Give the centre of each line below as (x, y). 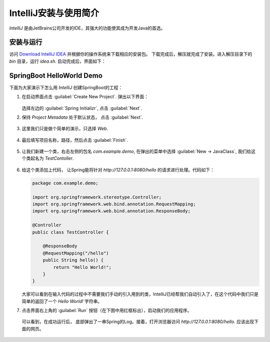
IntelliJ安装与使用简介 (54, 13)
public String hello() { (73, 260)
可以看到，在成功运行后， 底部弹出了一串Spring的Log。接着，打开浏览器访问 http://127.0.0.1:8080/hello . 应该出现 (138, 322)
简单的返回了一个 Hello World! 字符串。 (62, 301)
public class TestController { (71, 232)
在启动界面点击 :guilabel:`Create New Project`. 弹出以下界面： (85, 97)
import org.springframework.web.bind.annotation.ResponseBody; (111, 211)
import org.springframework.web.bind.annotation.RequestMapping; (114, 204)
